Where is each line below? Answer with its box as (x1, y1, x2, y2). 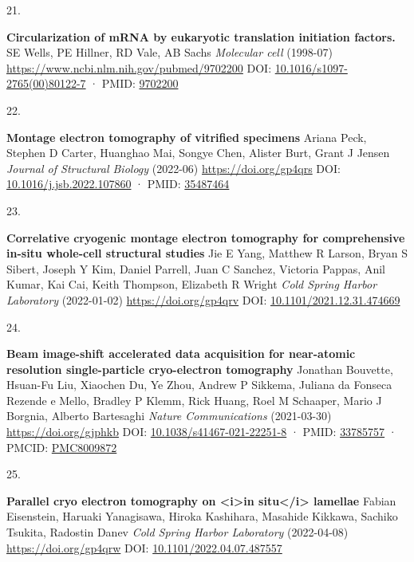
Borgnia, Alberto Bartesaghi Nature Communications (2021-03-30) (6, 407, 332, 424)
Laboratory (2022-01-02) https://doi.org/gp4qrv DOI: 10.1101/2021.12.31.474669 (6, 291, 400, 308)
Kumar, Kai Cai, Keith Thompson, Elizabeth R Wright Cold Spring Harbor (6, 276, 377, 293)
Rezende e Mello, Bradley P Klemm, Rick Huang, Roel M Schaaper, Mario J (6, 391, 382, 408)
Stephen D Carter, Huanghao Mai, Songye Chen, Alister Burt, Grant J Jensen (6, 144, 390, 161)
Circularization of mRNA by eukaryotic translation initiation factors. (6, 28, 396, 45)
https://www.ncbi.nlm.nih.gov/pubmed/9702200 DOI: (6, 59, 272, 76)
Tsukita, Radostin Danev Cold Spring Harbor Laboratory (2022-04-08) (6, 524, 349, 540)
